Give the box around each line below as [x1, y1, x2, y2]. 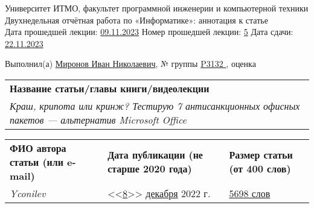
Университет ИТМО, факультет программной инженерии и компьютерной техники [5, 2, 309, 14]
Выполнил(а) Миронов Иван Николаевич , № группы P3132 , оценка [5, 57, 256, 70]
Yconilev [10, 186, 46, 200]
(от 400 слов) [229, 162, 291, 176]
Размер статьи [229, 148, 293, 162]
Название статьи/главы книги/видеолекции [10, 81, 210, 95]
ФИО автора [10, 140, 66, 155]
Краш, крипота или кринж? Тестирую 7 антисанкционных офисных [10, 98, 300, 113]
